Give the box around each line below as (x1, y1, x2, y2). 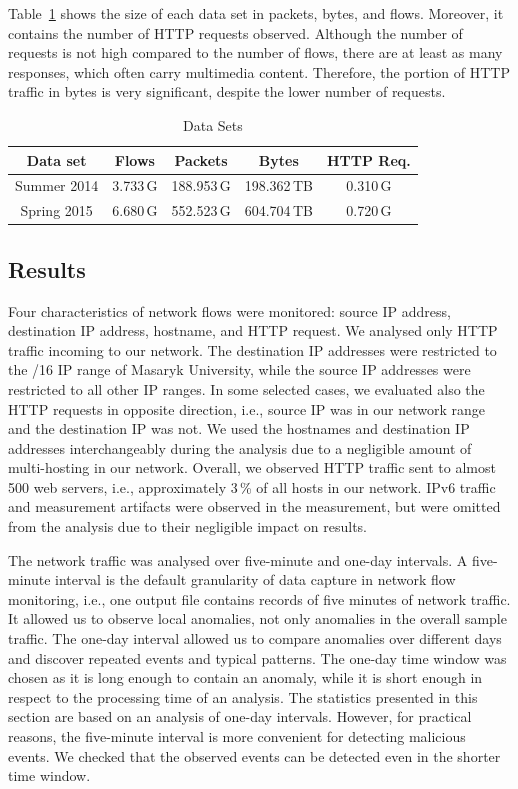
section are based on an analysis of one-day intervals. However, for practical (8, 706, 472, 727)
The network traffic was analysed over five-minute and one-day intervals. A (8, 549, 468, 570)
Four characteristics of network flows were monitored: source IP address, (8, 300, 451, 321)
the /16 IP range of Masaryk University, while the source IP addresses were (8, 359, 471, 380)
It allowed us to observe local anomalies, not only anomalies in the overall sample (8, 608, 507, 629)
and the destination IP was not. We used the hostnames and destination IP (8, 418, 470, 439)
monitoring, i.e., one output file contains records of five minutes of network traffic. (8, 588, 511, 609)
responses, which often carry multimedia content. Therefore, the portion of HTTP (8, 61, 510, 82)
